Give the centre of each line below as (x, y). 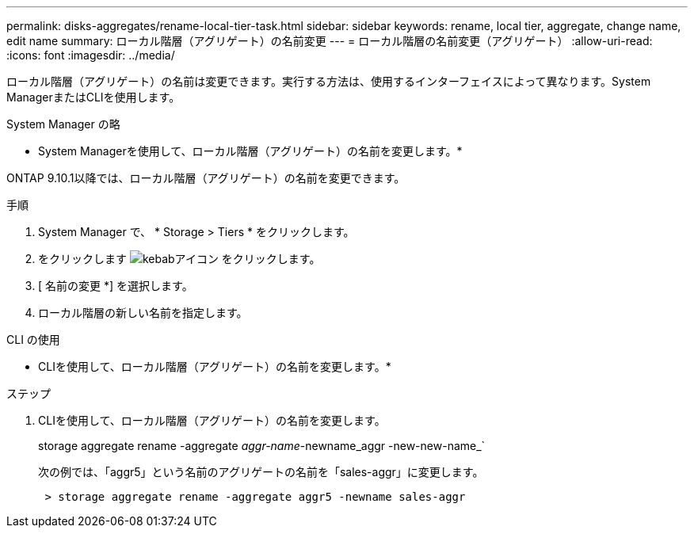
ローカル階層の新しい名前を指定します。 (143, 313)
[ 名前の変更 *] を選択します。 (116, 286)
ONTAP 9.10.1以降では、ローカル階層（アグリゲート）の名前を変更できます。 (206, 178)
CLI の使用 (33, 339)
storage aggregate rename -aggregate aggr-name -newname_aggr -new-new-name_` (262, 446)
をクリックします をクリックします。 (179, 259)
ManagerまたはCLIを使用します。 (93, 97)
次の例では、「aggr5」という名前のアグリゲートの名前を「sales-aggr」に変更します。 (261, 472)
